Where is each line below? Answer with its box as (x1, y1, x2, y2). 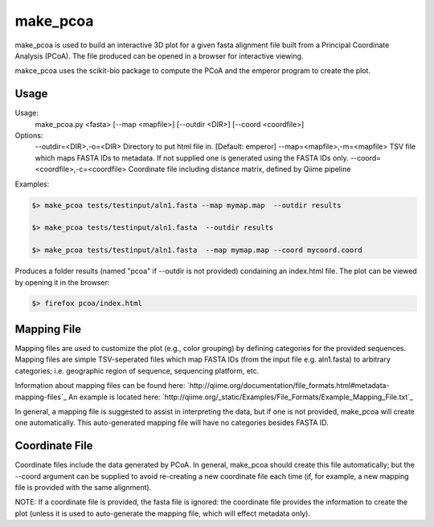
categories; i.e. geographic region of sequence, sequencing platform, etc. (14, 366, 260, 375)
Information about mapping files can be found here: (14, 381, 186, 390)
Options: (14, 131, 43, 141)
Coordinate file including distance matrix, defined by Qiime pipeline (128, 165, 351, 174)
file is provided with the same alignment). (14, 483, 152, 492)
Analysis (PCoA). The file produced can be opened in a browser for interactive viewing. (14, 51, 304, 60)
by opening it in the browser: (14, 277, 110, 287)
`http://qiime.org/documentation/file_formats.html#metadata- (186, 381, 390, 390)
